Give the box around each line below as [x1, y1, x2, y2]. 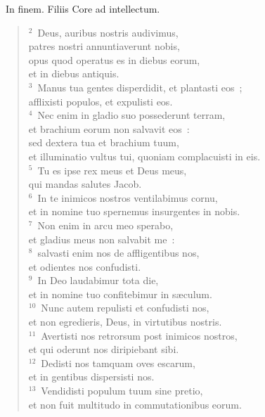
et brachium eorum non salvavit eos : [28, 121, 190, 136]
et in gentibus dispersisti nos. [28, 369, 155, 384]
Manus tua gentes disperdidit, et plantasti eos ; [37, 79, 243, 94]
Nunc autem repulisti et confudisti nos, [41, 300, 209, 315]
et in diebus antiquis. [28, 66, 119, 81]
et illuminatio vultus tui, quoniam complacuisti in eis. [28, 148, 261, 163]
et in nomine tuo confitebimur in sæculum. [28, 286, 212, 301]
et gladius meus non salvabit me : [28, 231, 175, 246]
